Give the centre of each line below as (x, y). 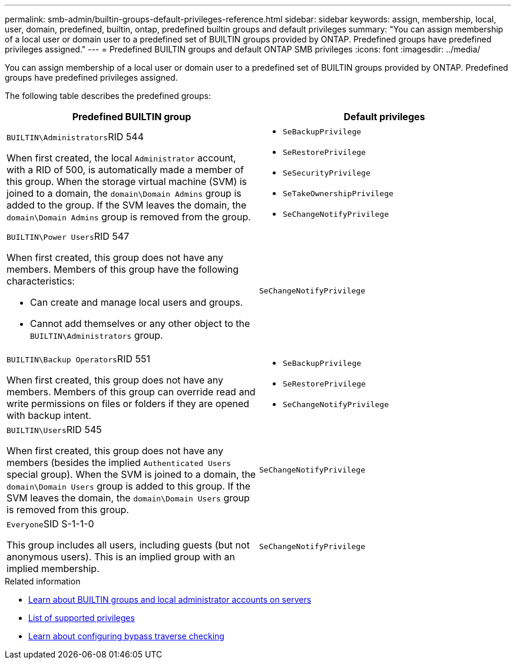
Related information (43, 581)
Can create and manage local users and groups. (137, 302)
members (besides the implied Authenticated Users (119, 463)
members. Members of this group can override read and (131, 392)
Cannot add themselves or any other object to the (140, 323)
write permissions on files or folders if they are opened (128, 404)
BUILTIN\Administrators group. (97, 335)
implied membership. (53, 569)
